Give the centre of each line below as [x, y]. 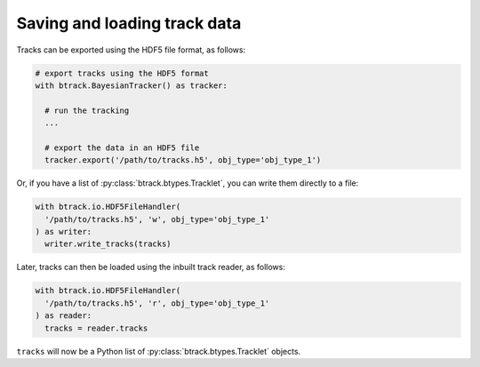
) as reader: [64, 316]
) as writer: [64, 232]
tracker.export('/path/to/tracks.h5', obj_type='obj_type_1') [183, 160]
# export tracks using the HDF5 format [122, 73]
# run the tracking [87, 110]
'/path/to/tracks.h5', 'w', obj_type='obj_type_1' [157, 219]
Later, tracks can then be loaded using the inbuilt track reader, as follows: [151, 267]
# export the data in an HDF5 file [122, 148]
